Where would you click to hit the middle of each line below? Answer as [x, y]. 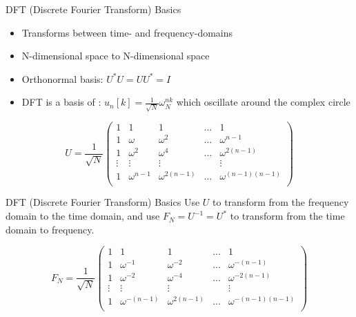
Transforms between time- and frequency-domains [127, 32]
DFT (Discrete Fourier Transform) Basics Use [103, 202]
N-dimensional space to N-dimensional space [116, 56]
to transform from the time [287, 216]
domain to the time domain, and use [83, 216]
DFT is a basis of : [61, 102]
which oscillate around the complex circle [263, 102]
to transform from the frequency [281, 202]
